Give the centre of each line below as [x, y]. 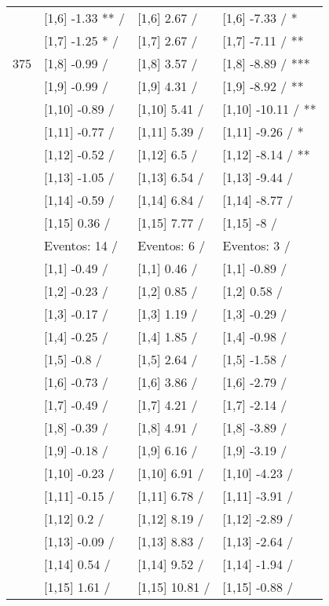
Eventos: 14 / [81, 245]
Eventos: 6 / [172, 245]
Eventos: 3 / [256, 245]
